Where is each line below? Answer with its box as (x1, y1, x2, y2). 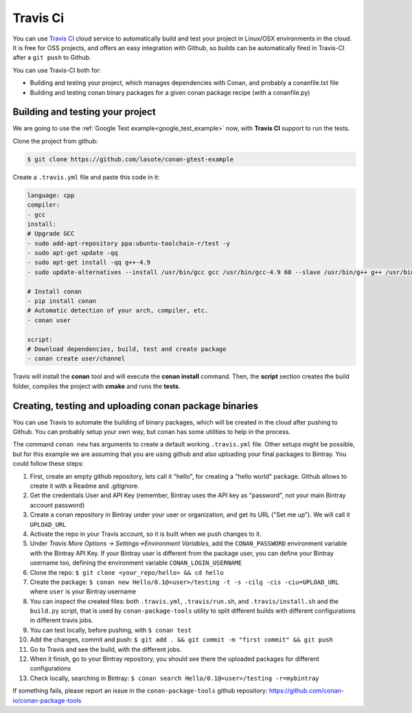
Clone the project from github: (12, 137, 98, 145)
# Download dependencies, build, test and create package (27, 346, 227, 353)
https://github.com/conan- (268, 687, 345, 695)
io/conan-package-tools (12, 696, 82, 704)
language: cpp (27, 191, 75, 199)
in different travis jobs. (30, 616, 93, 624)
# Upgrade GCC (27, 230, 75, 238)
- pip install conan (27, 297, 96, 305)
